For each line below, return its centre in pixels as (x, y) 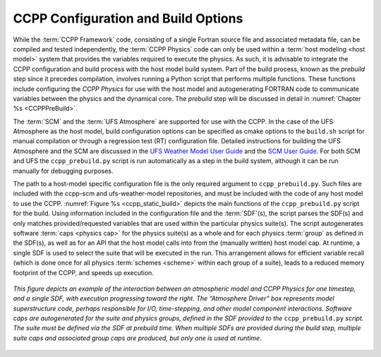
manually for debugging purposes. (63, 171)
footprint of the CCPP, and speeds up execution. (84, 272)
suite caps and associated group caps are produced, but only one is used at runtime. (137, 338)
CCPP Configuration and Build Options (128, 18)
